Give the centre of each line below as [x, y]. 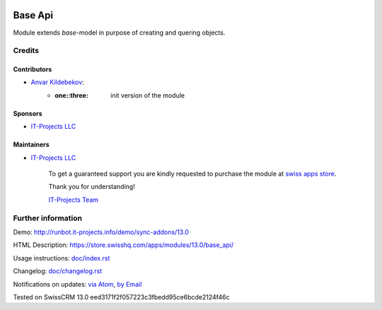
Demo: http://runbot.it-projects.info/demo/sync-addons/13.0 [101, 232]
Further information [48, 218]
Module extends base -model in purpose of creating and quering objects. [119, 33]
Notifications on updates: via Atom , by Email [77, 284]
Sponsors [28, 113]
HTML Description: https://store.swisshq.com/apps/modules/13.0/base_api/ [123, 245]
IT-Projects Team [74, 200]
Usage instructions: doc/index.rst [62, 258]
